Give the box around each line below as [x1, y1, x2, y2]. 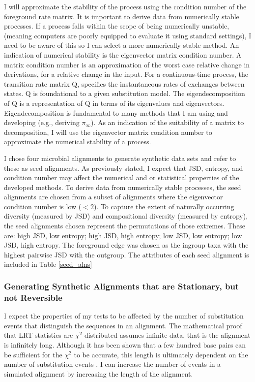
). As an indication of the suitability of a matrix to [90, 117, 244, 127]
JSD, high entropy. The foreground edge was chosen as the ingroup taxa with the [4, 240, 249, 250]
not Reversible [4, 291, 62, 303]
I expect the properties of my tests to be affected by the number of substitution [4, 311, 244, 321]
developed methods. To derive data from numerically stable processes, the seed [4, 182, 241, 192]
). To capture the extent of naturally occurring [93, 201, 234, 211]
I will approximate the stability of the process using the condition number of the [4, 1, 247, 11]
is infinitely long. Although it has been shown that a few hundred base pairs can [4, 339, 246, 350]
